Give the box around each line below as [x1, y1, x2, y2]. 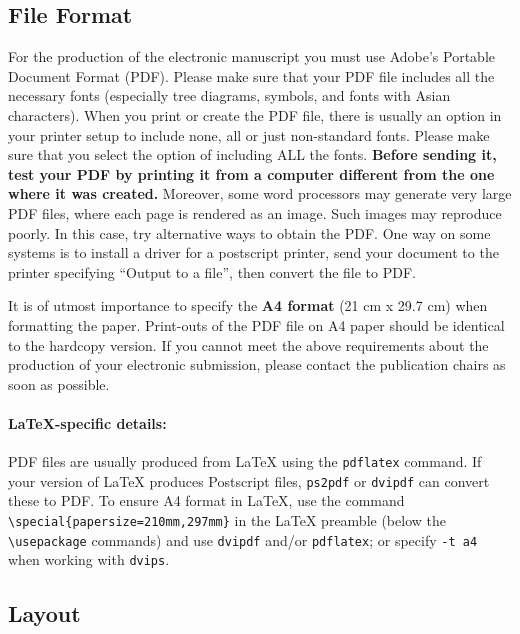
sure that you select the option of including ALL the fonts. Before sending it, [8, 144, 497, 165]
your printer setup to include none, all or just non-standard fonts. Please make [8, 124, 490, 145]
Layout [8, 598, 81, 629]
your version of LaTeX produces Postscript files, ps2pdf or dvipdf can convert [8, 470, 490, 491]
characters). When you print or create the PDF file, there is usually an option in [8, 104, 502, 125]
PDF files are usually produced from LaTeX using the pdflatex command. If [8, 451, 482, 472]
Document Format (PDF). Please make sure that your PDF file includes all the [8, 65, 495, 86]
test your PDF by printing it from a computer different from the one [8, 163, 495, 184]
